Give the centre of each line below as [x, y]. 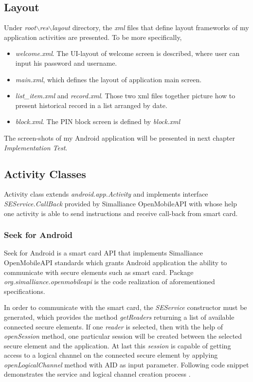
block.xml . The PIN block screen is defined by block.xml [98, 121]
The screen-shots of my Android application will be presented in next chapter [119, 137]
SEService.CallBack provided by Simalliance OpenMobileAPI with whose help [120, 203]
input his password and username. [66, 63]
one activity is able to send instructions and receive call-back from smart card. [121, 213]
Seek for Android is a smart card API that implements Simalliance [103, 253]
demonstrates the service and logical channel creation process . [97, 374]
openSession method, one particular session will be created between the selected [123, 336]
